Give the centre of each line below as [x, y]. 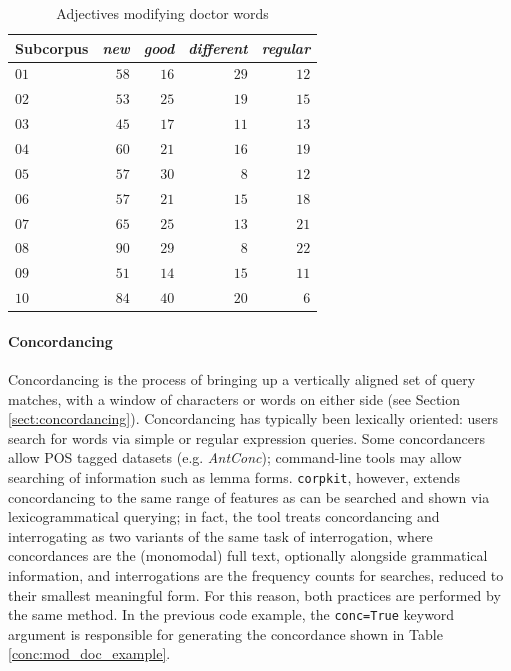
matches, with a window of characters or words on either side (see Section [234, 398]
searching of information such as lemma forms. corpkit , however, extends [234, 476]
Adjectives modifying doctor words [162, 13]
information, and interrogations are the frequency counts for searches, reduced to [256, 574]
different [218, 47]
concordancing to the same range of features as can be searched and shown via [249, 496]
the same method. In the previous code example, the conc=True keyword [231, 614]
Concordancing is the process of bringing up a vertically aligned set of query [242, 378]
